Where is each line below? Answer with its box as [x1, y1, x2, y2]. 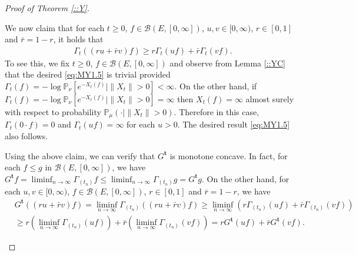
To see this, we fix [5, 56, 70, 69]
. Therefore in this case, [174, 106, 259, 118]
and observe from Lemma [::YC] [169, 56, 285, 69]
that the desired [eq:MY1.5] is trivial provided [5, 68, 171, 80]
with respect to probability [5, 106, 101, 118]
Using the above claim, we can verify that [5, 149, 155, 162]
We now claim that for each [5, 21, 105, 33]
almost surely [245, 93, 294, 105]
